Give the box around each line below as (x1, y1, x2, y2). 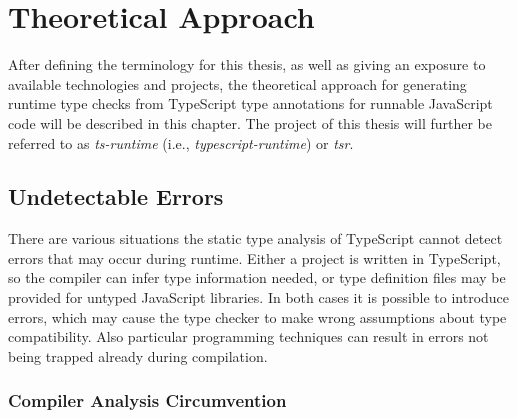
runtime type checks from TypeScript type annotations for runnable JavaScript (8, 93, 493, 114)
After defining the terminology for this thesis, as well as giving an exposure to (8, 54, 486, 75)
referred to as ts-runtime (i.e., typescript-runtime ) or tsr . (8, 132, 354, 153)
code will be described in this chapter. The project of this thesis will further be (8, 112, 492, 133)
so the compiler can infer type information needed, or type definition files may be (8, 267, 506, 288)
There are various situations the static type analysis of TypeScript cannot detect (8, 228, 503, 249)
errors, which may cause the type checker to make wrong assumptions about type (8, 306, 507, 327)
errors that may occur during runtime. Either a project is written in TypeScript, (8, 247, 501, 268)
